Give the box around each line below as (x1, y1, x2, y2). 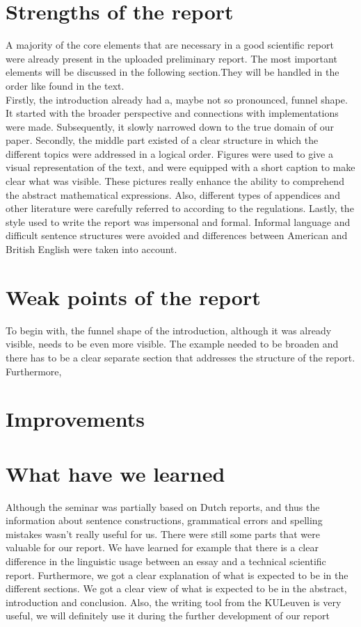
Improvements (6, 405, 145, 433)
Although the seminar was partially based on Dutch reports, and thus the (6, 499, 320, 514)
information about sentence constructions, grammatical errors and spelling (6, 513, 323, 528)
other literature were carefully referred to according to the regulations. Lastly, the (6, 201, 354, 215)
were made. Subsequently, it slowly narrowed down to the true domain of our (6, 119, 335, 133)
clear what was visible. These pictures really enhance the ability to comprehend (6, 174, 344, 188)
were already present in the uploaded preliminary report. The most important (6, 51, 337, 65)
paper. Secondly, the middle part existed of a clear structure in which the (6, 133, 319, 147)
